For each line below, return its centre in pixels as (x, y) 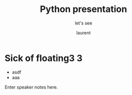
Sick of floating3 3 (44, 58)
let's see (83, 23)
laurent (83, 32)
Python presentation (83, 9)
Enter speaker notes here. (31, 87)
